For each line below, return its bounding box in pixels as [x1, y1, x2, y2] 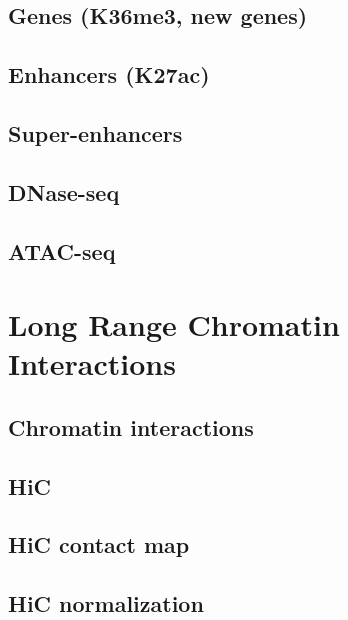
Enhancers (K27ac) [8, 59, 210, 90]
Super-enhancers [8, 117, 183, 148]
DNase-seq [8, 176, 120, 207]
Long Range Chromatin [8, 304, 340, 345]
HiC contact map [8, 529, 190, 560]
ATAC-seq [8, 235, 116, 266]
